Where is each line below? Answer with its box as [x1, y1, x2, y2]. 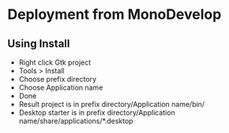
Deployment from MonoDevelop [7, 6, 222, 24]
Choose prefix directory [18, 75, 96, 83]
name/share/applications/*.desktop [18, 116, 133, 125]
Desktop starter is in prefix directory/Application [18, 108, 175, 117]
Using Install [7, 37, 70, 50]
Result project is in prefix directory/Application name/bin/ [18, 100, 205, 109]
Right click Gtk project [18, 57, 92, 67]
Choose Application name [18, 83, 103, 92]
